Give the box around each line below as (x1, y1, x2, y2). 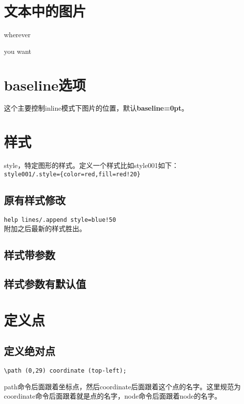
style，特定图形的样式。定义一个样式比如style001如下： (4, 160, 179, 170)
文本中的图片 (4, 1, 87, 21)
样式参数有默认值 (4, 276, 86, 291)
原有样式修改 (4, 192, 66, 207)
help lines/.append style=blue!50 (4, 216, 116, 223)
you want (4, 46, 31, 56)
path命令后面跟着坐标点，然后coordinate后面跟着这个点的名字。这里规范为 (4, 381, 241, 391)
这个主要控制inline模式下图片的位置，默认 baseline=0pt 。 (4, 103, 189, 113)
